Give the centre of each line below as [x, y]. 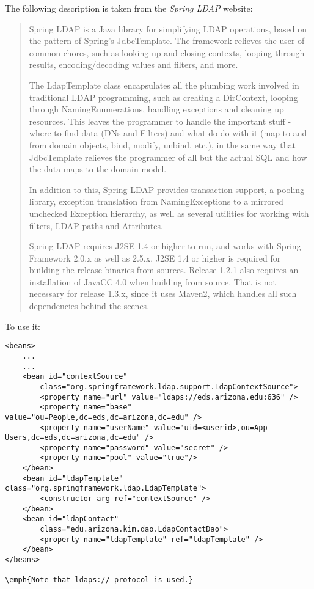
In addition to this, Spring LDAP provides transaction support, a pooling [167, 189]
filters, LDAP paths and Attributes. [96, 225]
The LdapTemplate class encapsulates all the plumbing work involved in [164, 85]
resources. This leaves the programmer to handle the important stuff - [160, 121]
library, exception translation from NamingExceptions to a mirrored [156, 201]
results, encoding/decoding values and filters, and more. [133, 64]
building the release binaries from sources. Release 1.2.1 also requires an [164, 270]
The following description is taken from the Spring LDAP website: [129, 8]
